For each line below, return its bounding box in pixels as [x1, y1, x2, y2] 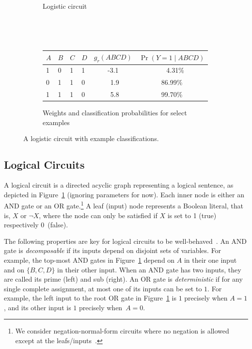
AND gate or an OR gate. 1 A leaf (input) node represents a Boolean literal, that [4, 199, 244, 210]
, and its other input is [4, 302, 71, 312]
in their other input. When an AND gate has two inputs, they [57, 264, 241, 274]
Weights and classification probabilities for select [43, 108, 187, 118]
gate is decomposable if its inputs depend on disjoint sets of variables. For [4, 245, 221, 255]
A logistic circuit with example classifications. [23, 133, 159, 143]
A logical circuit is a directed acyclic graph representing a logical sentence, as [4, 180, 234, 190]
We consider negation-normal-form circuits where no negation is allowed [15, 326, 229, 336]
